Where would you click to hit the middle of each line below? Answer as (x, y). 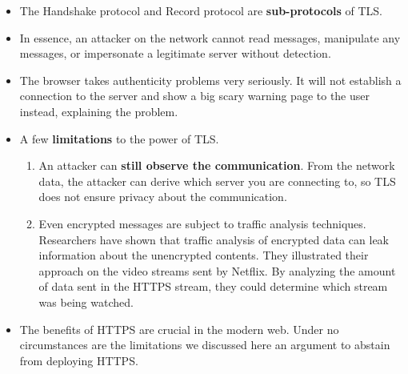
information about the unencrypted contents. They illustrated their (204, 255)
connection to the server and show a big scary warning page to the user (194, 96)
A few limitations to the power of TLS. (119, 138)
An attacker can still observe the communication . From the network (217, 165)
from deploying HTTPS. (79, 360)
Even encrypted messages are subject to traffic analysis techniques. (202, 223)
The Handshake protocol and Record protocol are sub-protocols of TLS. (201, 10)
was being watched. (86, 302)
